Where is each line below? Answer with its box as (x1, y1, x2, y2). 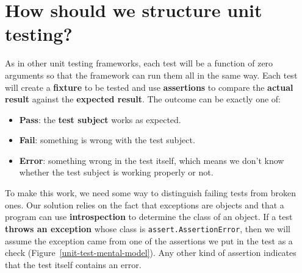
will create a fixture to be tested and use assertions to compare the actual (5, 80, 293, 93)
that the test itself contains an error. (5, 258, 142, 271)
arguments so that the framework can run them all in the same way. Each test (5, 68, 298, 81)
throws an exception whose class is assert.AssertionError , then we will (5, 222, 291, 235)
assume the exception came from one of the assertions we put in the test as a (5, 234, 293, 247)
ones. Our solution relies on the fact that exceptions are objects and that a (5, 198, 284, 211)
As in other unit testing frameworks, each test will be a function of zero (5, 57, 273, 69)
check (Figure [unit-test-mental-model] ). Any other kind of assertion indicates (5, 246, 297, 259)
